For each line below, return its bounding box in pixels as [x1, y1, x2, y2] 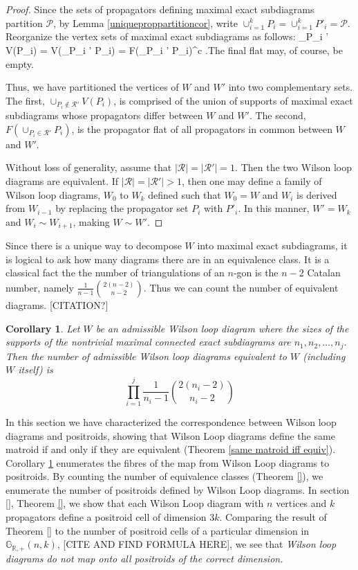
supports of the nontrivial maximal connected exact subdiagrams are [6, 335, 291, 349]
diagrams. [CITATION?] [6, 297, 109, 312]
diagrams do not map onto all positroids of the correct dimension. [6, 551, 283, 565]
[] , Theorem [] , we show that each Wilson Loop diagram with [6, 496, 264, 510]
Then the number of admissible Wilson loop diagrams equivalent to [6, 348, 287, 363]
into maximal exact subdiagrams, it [197, 238, 348, 253]
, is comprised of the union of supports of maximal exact [113, 93, 353, 107]
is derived [296, 187, 337, 202]
